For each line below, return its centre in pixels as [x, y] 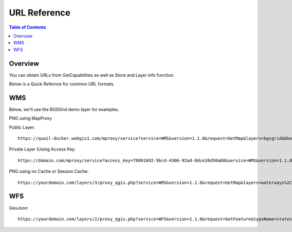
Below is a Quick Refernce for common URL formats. [62, 84]
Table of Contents [27, 27]
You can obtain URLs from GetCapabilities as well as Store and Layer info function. [92, 75]
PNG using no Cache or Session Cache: [49, 171]
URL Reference [40, 13]
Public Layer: [22, 127]
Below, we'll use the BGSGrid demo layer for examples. [64, 109]
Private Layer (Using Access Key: [42, 149]
